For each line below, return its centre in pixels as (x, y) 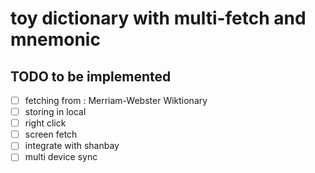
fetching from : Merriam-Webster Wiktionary (116, 100)
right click (45, 123)
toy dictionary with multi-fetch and (158, 18)
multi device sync (61, 157)
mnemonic (55, 39)
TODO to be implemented (91, 76)
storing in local (55, 112)
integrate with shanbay (72, 146)
